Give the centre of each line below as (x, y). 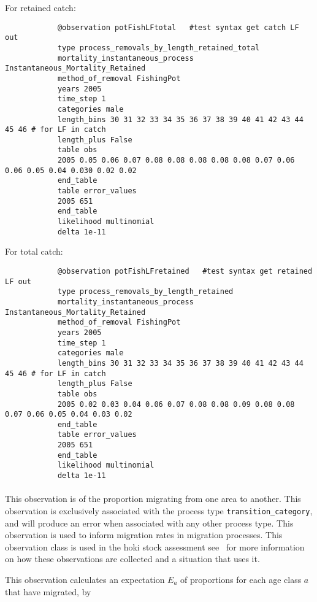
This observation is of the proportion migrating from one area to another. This (153, 499)
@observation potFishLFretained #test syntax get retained (185, 271)
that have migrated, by (48, 591)
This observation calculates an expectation (85, 579)
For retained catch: (40, 7)
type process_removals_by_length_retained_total (158, 48)
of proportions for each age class (241, 579)
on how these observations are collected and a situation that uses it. (132, 559)
